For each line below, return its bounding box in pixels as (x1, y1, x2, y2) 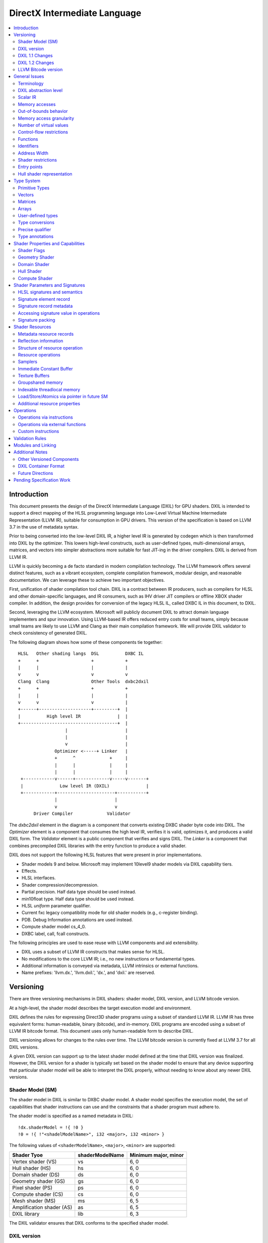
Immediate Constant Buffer (18, 365, 73, 371)
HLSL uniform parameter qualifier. (21, 902, 91, 908)
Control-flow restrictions (18, 129, 68, 135)
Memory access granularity (18, 115, 74, 121)
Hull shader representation (18, 171, 72, 177)
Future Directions (18, 470, 53, 476)
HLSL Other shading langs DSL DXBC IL (18, 651, 144, 656)
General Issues (13, 74, 44, 80)
